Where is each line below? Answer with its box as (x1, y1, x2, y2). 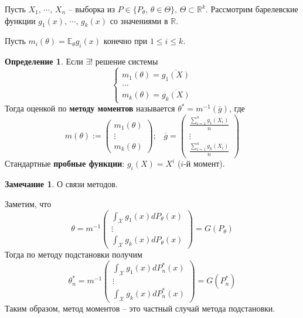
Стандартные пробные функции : (5, 157, 125, 170)
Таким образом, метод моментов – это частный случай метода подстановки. (5, 302, 275, 314)
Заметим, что (5, 197, 52, 209)
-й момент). (183, 157, 225, 170)
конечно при (103, 35, 148, 47)
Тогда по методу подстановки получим (5, 248, 142, 261)
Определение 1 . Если (5, 55, 83, 67)
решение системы (95, 55, 158, 67)
